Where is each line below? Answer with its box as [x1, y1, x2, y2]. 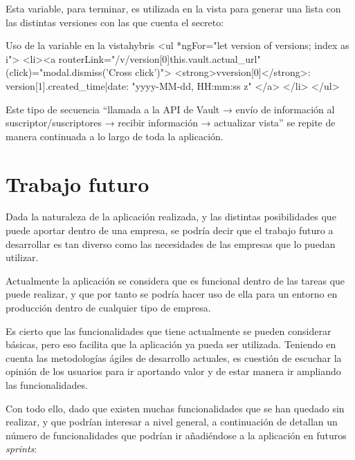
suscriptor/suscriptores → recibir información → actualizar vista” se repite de [6, 115, 336, 130]
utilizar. [6, 250, 39, 265]
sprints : [6, 441, 37, 456]
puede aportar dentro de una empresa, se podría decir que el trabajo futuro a [6, 223, 334, 238]
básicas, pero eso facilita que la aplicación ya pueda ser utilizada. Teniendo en [6, 337, 336, 352]
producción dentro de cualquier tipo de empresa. [6, 300, 211, 315]
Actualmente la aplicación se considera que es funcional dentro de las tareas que [6, 273, 345, 287]
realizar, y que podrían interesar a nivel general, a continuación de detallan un [6, 414, 338, 429]
